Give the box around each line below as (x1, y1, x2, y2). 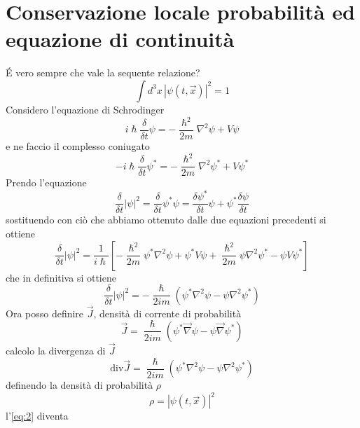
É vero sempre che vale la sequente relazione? (6, 65, 200, 80)
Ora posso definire (6, 305, 84, 320)
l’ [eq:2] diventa (6, 408, 69, 423)
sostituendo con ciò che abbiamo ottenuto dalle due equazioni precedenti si (6, 212, 326, 227)
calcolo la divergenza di (6, 343, 106, 358)
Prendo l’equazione (6, 175, 87, 190)
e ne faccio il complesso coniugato (6, 139, 150, 153)
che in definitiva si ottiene (6, 270, 116, 284)
